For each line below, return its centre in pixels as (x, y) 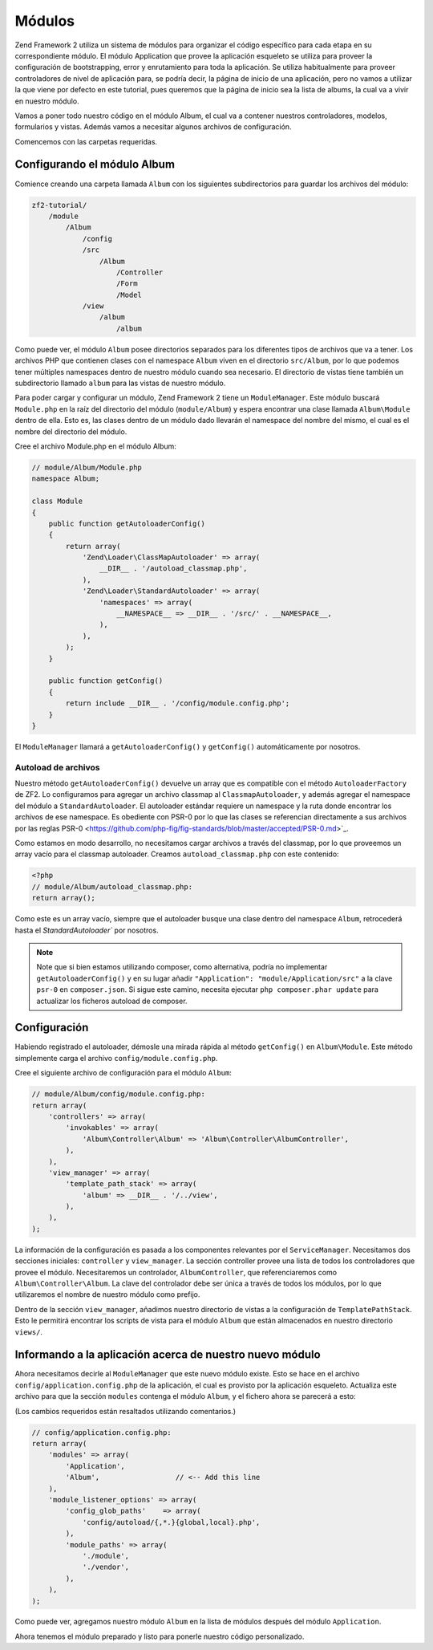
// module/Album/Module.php (87, 467)
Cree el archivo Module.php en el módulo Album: (95, 446)
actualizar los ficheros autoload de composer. (112, 1001)
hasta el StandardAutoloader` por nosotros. (87, 930)
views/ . (29, 1331)
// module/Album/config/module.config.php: (119, 1094)
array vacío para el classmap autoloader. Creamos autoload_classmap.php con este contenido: (177, 854)
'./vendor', (106, 1567)
